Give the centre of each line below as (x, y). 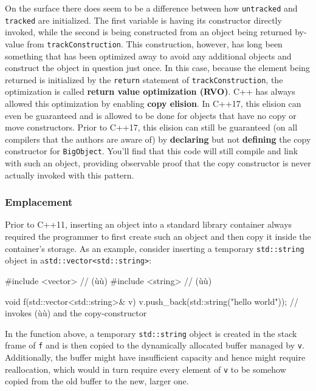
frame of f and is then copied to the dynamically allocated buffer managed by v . (155, 345)
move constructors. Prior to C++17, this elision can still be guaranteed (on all (151, 127)
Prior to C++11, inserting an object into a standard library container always (149, 224)
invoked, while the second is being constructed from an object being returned (149, 32)
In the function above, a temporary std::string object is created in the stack (151, 333)
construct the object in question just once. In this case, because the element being (158, 68)
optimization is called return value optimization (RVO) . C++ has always (150, 91)
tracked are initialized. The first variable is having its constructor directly (143, 20)
